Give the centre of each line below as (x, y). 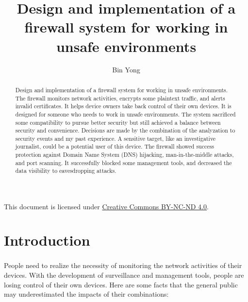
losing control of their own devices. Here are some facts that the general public (121, 284)
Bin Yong (126, 69)
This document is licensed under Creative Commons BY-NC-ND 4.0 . (106, 207)
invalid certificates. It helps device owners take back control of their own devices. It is (123, 106)
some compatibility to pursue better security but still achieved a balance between (118, 122)
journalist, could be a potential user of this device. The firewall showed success (115, 146)
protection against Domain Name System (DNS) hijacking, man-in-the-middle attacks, (124, 155)
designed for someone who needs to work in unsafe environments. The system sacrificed (125, 114)
